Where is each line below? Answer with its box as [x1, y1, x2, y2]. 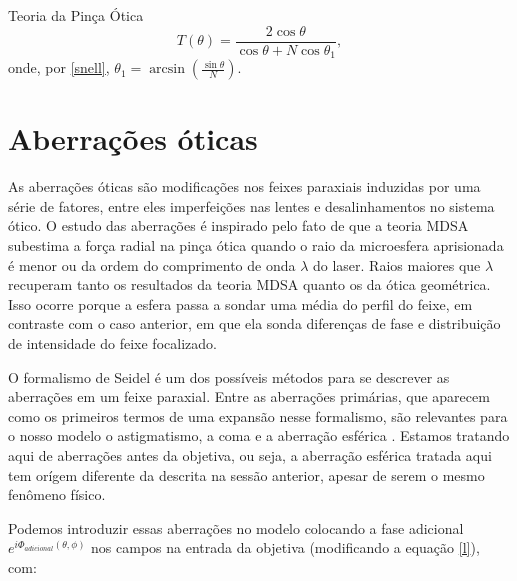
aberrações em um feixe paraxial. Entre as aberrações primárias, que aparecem [8, 386, 490, 407]
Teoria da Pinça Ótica [8, 5, 144, 25]
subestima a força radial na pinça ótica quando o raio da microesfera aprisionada [8, 235, 504, 256]
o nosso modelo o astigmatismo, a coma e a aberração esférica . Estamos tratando [8, 425, 510, 446]
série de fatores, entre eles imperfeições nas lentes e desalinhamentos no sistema [8, 195, 495, 216]
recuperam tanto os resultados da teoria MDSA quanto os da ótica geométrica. [8, 274, 491, 295]
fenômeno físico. [8, 484, 106, 505]
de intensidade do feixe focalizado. [8, 332, 217, 353]
